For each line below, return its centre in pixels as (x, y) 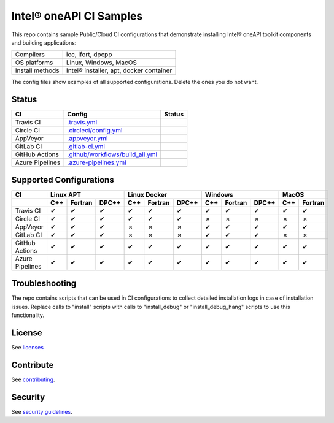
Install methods (37, 70)
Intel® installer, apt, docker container (119, 70)
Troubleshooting (44, 284)
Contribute (33, 365)
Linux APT (65, 194)
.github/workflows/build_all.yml (112, 154)
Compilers (30, 55)
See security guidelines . (42, 411)
